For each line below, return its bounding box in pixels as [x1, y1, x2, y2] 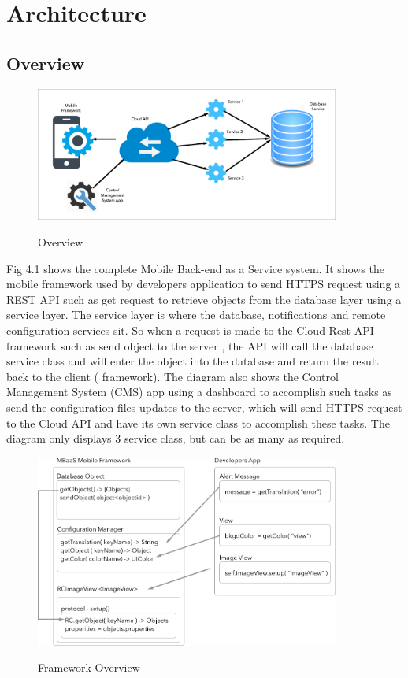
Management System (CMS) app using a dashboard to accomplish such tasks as [6, 383, 392, 400]
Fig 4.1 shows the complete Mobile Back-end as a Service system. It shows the [6, 260, 384, 276]
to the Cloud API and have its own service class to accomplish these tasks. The [6, 414, 390, 431]
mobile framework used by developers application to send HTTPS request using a [6, 276, 401, 292]
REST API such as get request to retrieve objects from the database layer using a [6, 291, 402, 307]
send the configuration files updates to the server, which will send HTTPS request [6, 398, 402, 415]
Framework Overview [38, 659, 140, 676]
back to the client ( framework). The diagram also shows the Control [6, 368, 339, 384]
